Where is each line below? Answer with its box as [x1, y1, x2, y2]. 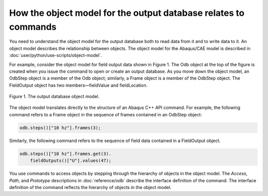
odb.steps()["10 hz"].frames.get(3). [19, 151, 112, 156]
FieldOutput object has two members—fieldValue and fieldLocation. [9, 82, 148, 88]
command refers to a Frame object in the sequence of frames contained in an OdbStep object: [9, 111, 202, 117]
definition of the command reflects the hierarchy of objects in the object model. [9, 184, 172, 190]
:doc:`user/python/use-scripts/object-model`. [9, 52, 102, 58]
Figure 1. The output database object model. [9, 94, 100, 99]
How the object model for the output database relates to [9, 7, 245, 18]
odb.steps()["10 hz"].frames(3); [19, 125, 101, 131]
